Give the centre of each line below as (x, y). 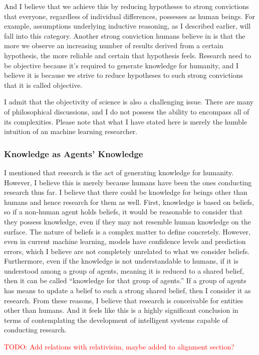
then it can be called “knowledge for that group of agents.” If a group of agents (125, 280)
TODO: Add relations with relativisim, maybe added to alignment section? (119, 347)
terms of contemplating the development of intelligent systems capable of (116, 320)
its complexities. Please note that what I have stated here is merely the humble (126, 121)
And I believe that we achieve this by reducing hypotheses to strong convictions (126, 6)
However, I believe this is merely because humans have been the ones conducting (128, 182)
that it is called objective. (43, 85)
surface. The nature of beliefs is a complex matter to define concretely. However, (127, 231)
